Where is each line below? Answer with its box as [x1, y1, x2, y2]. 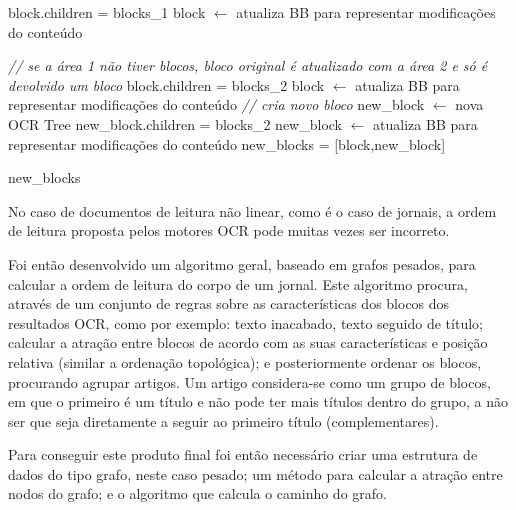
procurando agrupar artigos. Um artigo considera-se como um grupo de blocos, [8, 371, 491, 392]
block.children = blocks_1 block [8, 2, 206, 22]
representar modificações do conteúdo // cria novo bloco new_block [8, 94, 425, 115]
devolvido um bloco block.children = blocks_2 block [8, 74, 325, 95]
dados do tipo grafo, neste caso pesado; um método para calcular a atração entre [8, 463, 503, 484]
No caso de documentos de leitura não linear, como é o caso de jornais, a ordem [8, 200, 497, 221]
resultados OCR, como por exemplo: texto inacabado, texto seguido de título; [8, 312, 483, 333]
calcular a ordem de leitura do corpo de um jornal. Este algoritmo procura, [8, 273, 468, 294]
